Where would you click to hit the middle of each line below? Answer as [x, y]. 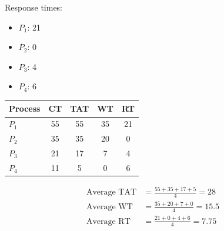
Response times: [34, 7]
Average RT [108, 221]
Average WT [109, 207]
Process [25, 108]
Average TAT [111, 192]
